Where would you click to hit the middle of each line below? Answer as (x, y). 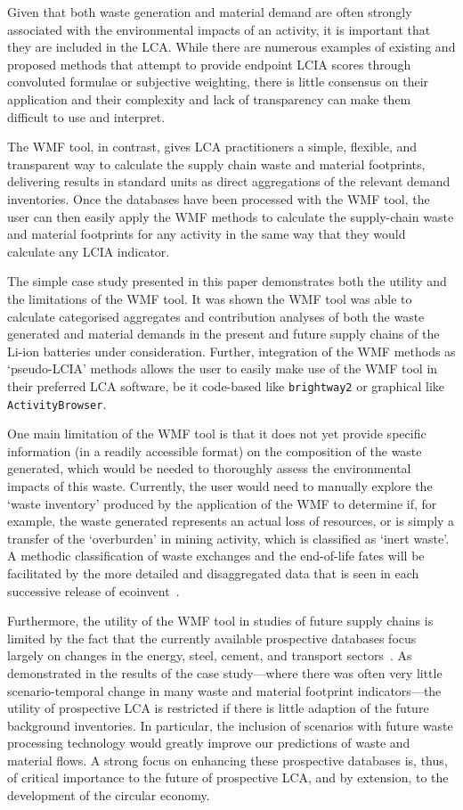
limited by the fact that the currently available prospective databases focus (212, 638)
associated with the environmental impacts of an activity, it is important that (219, 29)
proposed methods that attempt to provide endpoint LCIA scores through (209, 64)
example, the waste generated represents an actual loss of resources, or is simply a (231, 521)
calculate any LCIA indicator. (89, 251)
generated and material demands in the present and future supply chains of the (223, 334)
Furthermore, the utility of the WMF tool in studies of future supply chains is (220, 621)
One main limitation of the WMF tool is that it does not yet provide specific (217, 434)
